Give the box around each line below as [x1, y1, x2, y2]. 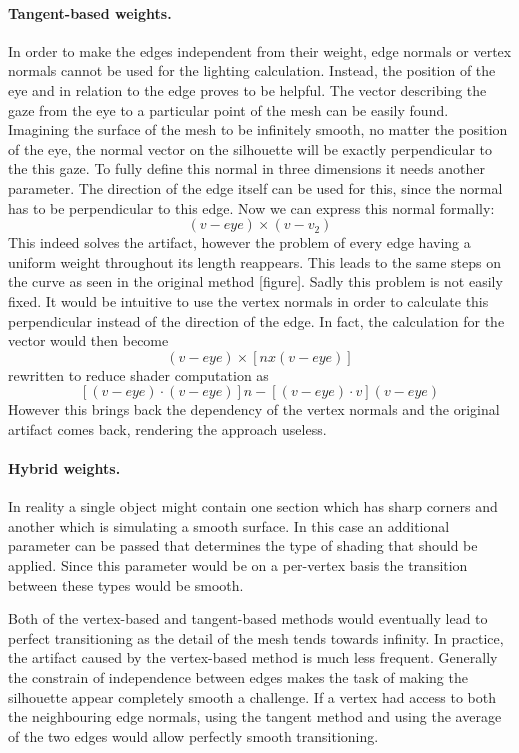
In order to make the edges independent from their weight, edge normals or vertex [8, 40, 512, 61]
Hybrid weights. [8, 458, 121, 479]
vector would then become [8, 330, 169, 351]
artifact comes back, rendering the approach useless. [8, 418, 327, 439]
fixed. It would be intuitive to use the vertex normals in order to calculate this [8, 290, 489, 311]
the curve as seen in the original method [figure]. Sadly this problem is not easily [8, 271, 503, 292]
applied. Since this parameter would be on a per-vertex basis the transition [8, 555, 468, 576]
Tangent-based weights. [8, 2, 172, 23]
